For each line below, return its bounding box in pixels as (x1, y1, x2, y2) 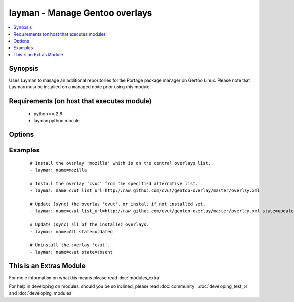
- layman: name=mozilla (30, 167, 87, 173)
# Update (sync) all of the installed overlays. (30, 222, 149, 227)
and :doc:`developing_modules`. (9, 290, 74, 296)
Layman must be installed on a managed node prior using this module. (9, 84, 151, 90)
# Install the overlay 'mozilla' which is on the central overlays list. (30, 160, 211, 166)
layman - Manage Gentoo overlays (9, 7, 152, 18)
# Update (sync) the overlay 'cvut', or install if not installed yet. (30, 201, 206, 207)
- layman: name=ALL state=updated (30, 229, 113, 234)
